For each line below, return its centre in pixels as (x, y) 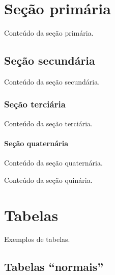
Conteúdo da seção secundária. (52, 81)
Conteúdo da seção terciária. (48, 123)
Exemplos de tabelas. (37, 239)
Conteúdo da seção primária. (49, 33)
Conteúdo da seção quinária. (48, 180)
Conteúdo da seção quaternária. (53, 163)
